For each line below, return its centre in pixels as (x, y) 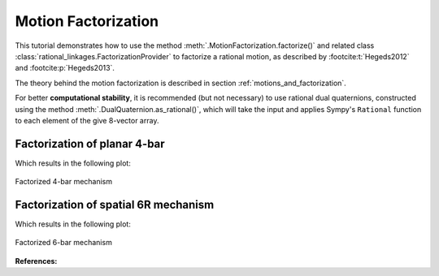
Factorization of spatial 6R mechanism (115, 205)
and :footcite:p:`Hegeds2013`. (65, 68)
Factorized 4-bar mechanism (64, 182)
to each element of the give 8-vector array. (87, 120)
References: (36, 261)
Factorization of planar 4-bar (90, 143)
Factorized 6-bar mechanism (64, 243)
